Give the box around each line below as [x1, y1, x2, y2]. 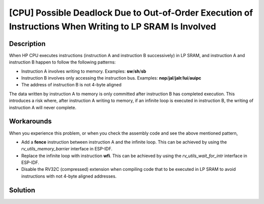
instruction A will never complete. [9, 104, 77, 110]
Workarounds [9, 117, 52, 125]
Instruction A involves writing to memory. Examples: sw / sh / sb [21, 68, 147, 74]
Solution [9, 186, 35, 194]
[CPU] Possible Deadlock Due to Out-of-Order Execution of [9, 7, 253, 18]
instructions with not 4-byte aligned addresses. [21, 173, 117, 179]
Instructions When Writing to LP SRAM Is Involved [9, 21, 216, 32]
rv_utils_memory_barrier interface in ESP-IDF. [21, 146, 112, 152]
